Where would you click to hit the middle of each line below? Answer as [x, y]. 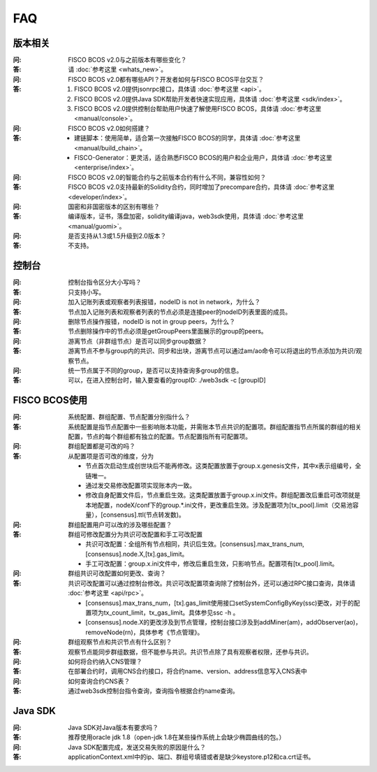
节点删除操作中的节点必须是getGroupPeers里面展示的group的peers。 [168, 331]
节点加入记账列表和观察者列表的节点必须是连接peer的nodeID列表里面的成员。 [180, 312]
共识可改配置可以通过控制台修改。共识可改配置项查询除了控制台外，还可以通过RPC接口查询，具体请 [212, 583]
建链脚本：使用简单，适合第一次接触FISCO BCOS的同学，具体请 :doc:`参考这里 [187, 138]
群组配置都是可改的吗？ [102, 446]
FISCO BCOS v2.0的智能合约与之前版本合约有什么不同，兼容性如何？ [167, 177]
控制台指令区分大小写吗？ [105, 283]
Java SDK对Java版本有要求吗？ [113, 728]
